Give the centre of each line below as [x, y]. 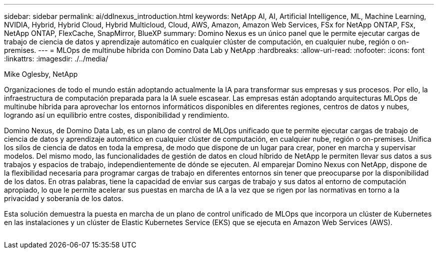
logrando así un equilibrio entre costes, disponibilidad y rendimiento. [117, 115]
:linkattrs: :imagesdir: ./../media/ [56, 59]
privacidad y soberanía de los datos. [64, 198]
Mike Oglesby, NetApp [41, 74]
